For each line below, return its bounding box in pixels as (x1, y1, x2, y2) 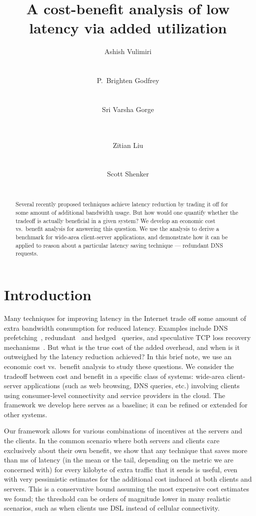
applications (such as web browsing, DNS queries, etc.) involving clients (24, 380, 240, 391)
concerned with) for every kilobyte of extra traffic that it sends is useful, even (4, 464, 238, 474)
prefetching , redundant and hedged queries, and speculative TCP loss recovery (4, 332, 251, 343)
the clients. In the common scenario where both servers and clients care (4, 435, 220, 446)
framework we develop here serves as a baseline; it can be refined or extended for (4, 400, 248, 410)
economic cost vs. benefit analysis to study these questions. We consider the (4, 361, 234, 371)
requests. (15, 249, 38, 258)
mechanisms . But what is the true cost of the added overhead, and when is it (4, 342, 240, 352)
